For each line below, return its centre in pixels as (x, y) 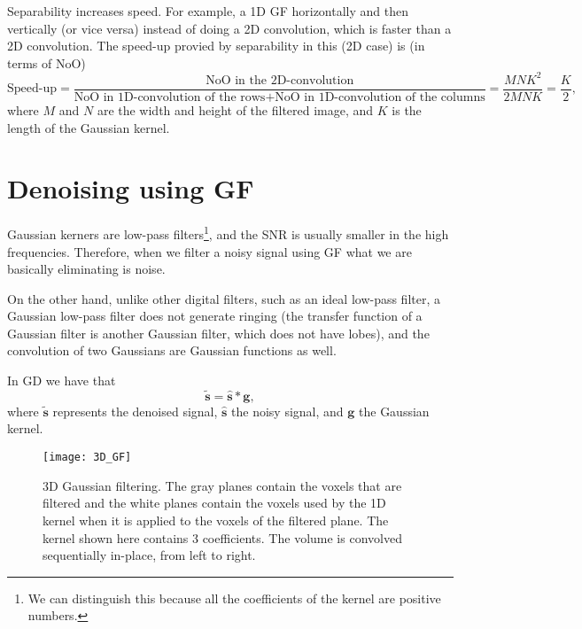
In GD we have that (62, 381)
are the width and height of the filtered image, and (235, 109)
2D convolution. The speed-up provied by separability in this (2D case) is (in (216, 46)
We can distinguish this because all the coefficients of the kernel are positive (234, 598)
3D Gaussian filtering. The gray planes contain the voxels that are (222, 485)
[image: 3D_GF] (87, 458)
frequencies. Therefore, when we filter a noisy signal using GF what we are (210, 251)
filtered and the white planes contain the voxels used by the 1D (214, 503)
